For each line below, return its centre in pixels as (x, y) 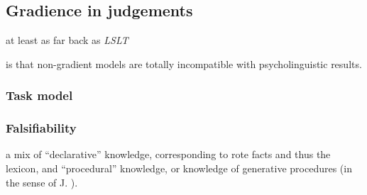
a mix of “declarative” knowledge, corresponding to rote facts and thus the (168, 154)
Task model (39, 95)
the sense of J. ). (42, 182)
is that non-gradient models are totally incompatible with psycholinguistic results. (184, 63)
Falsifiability (41, 128)
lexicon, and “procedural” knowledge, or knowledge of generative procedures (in (179, 168)
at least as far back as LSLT (67, 40)
